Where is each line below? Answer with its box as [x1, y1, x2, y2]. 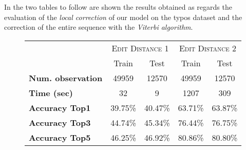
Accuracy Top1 [29, 101, 91, 114]
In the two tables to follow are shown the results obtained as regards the [4, 2, 232, 12]
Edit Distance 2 [179, 42, 237, 54]
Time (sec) [29, 86, 73, 99]
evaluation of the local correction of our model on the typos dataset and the [4, 11, 242, 22]
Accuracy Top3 [29, 116, 91, 128]
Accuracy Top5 [29, 131, 91, 143]
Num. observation [29, 71, 103, 84]
